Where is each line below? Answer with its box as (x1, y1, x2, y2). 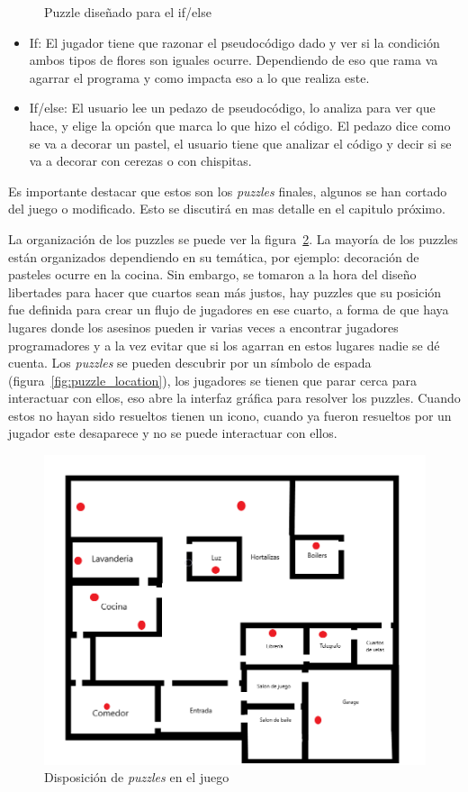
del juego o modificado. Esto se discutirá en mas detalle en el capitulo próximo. (8, 199, 445, 218)
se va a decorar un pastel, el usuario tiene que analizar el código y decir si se (29, 133, 452, 152)
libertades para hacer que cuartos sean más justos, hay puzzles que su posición (8, 282, 442, 301)
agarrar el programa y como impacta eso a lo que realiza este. (29, 68, 370, 86)
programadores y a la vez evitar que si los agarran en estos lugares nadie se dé (8, 335, 440, 354)
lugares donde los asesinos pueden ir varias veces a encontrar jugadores (8, 317, 399, 336)
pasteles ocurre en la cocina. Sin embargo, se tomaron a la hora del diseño (8, 265, 417, 284)
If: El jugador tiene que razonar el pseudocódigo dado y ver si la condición (29, 32, 440, 51)
